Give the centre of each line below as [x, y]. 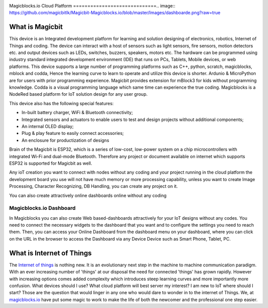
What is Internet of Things [50, 253]
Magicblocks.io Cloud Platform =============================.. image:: [92, 6]
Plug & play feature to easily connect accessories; [73, 133]
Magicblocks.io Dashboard [42, 208]
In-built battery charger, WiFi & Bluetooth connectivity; [77, 113]
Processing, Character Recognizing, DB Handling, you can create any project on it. [94, 186]
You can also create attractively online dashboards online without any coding [88, 195]
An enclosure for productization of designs [65, 140]
